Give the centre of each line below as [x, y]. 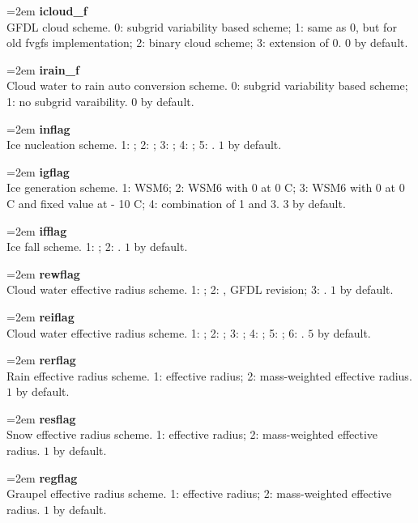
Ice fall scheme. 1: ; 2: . [64, 247]
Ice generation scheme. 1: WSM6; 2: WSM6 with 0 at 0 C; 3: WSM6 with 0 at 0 [206, 187]
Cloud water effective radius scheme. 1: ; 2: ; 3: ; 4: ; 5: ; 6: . [156, 332]
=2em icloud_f [47, 11]
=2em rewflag [43, 273]
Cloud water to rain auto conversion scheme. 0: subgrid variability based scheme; [207, 85]
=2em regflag [42, 477]
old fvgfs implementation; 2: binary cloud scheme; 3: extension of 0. [174, 43]
